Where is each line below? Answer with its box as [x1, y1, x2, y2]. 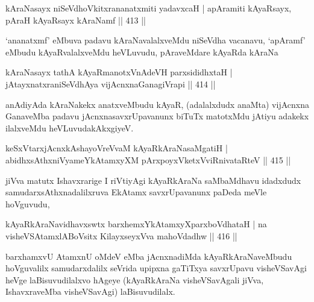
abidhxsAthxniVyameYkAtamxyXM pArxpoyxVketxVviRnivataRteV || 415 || [5, 153, 291, 166]
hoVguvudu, [5, 197, 50, 210]
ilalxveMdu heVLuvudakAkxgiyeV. [5, 121, 134, 134]
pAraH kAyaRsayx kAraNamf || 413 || [5, 13, 146, 26]
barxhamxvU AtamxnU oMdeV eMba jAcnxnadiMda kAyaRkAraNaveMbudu [5, 250, 292, 262]
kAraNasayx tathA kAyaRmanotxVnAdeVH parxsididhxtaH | [5, 66, 233, 78]
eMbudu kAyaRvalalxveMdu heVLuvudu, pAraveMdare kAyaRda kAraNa [5, 45, 278, 58]
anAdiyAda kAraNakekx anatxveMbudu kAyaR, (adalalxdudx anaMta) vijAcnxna [5, 98, 309, 110]
